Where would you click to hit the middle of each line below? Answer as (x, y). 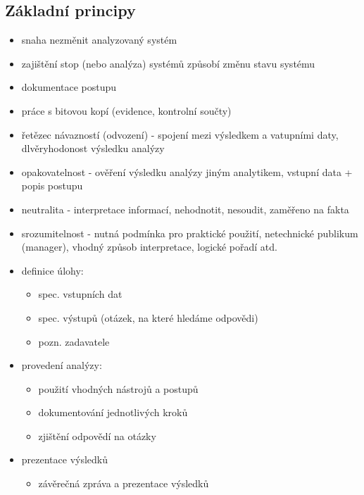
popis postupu (52, 186)
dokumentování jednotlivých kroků (113, 412)
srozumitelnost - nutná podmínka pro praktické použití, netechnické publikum (190, 233)
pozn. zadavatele (74, 341)
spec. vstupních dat (80, 294)
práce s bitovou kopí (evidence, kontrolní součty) (126, 110)
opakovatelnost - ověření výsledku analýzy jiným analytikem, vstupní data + (187, 171)
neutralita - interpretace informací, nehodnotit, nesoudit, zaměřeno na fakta (185, 209)
